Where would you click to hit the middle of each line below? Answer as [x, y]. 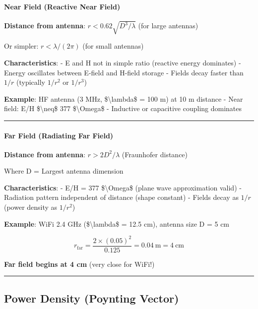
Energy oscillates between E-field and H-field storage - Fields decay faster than [124, 72]
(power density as [31, 207]
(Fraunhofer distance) [155, 154]
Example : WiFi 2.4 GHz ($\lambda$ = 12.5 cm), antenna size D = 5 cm [117, 223]
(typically [31, 82]
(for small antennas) [113, 46]
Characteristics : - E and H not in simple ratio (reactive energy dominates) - [123, 62]
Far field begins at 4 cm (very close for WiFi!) [79, 264]
